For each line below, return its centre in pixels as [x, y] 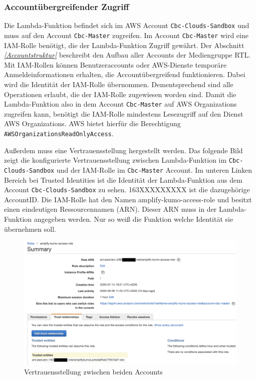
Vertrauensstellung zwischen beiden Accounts [93, 372]
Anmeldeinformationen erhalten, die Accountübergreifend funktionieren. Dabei [125, 74]
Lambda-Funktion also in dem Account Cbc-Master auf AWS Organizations [120, 104]
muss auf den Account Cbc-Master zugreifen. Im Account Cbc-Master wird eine [126, 35]
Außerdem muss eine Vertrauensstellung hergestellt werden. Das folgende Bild [123, 150]
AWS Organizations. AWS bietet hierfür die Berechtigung [92, 123]
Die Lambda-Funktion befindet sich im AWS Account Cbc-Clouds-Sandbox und [127, 25]
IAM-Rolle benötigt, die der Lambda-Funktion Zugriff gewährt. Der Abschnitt [124, 45]
